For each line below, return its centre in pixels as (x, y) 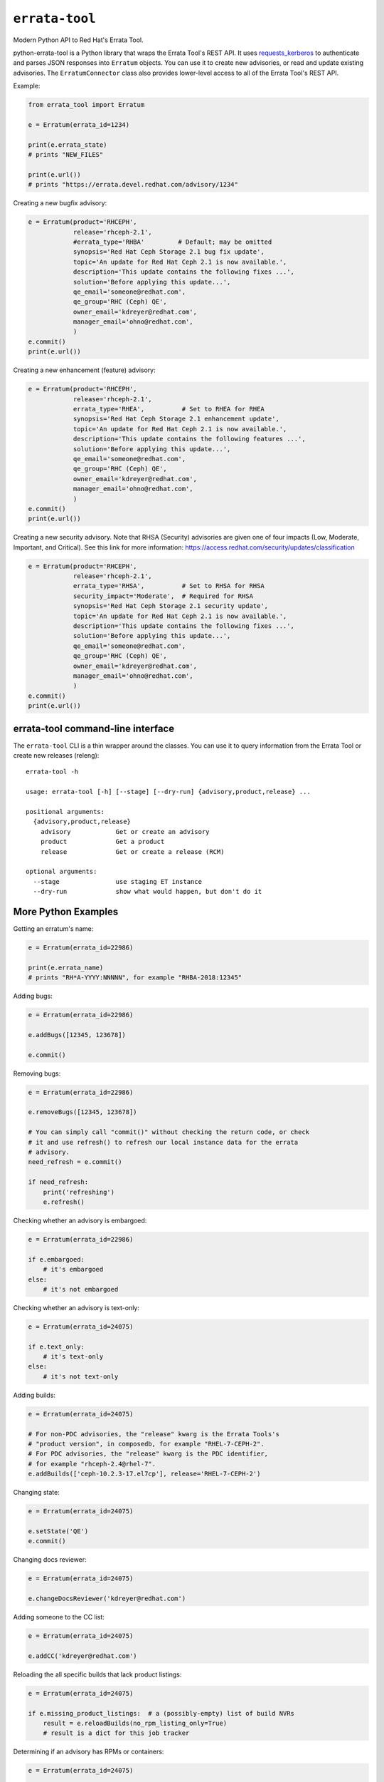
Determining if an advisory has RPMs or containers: (89, 1752)
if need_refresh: (58, 1182)
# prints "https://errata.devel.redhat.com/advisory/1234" (133, 185)
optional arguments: (62, 872)
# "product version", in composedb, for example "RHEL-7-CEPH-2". (146, 1444)
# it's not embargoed (81, 1289)
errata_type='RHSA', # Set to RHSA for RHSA (169, 586)
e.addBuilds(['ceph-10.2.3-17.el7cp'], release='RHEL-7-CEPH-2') (144, 1474)
